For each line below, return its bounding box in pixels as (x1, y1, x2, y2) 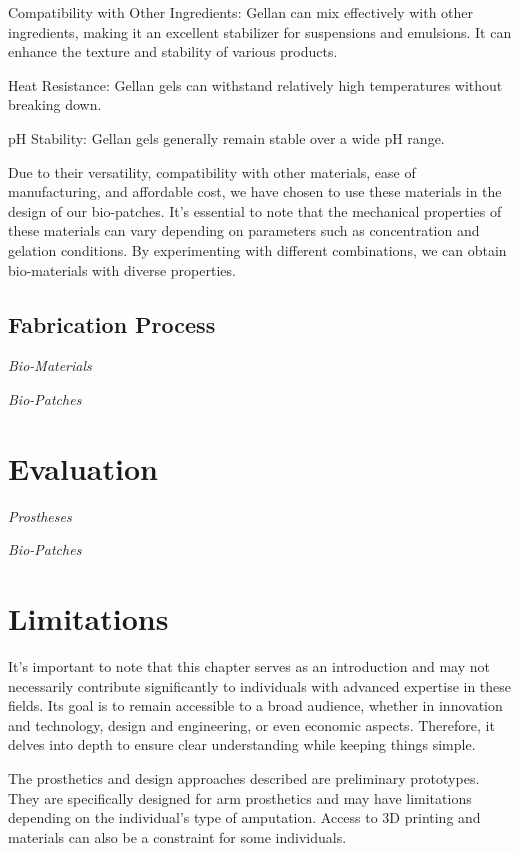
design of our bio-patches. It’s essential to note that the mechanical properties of (8, 200, 502, 221)
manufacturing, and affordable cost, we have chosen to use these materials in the (8, 181, 502, 202)
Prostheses (8, 505, 72, 526)
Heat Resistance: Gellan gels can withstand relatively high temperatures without (8, 74, 503, 95)
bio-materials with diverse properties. (8, 259, 236, 280)
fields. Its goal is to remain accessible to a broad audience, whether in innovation (8, 695, 503, 716)
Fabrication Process (8, 308, 216, 339)
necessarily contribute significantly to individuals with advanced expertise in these (8, 675, 512, 696)
